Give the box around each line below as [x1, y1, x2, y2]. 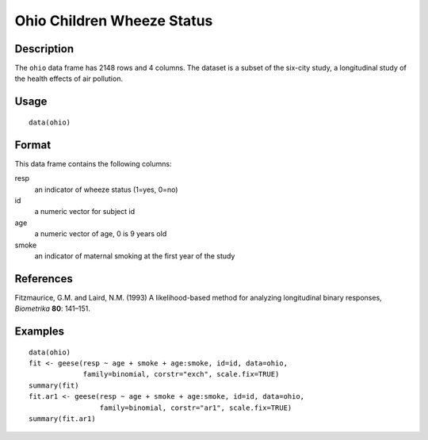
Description [14, 42, 75, 55]
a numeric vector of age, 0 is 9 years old [34, 229, 167, 239]
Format [14, 138, 52, 151]
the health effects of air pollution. [14, 74, 123, 83]
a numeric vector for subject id [34, 207, 135, 216]
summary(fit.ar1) [29, 414, 96, 423]
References [14, 272, 73, 285]
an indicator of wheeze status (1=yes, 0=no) [34, 185, 178, 194]
